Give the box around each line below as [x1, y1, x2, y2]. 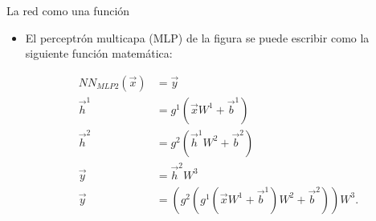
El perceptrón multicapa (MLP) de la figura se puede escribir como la [25, 29, 370, 46]
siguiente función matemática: [25, 45, 173, 62]
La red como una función [6, 2, 130, 18]
